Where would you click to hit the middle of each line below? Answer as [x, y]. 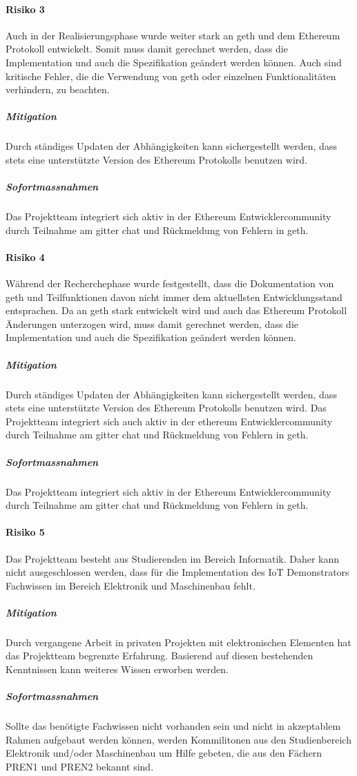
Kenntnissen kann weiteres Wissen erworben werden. [117, 669]
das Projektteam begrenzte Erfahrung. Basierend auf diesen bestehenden [160, 656]
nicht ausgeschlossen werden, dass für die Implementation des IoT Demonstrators [177, 572]
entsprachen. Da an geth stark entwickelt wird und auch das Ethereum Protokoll [176, 310]
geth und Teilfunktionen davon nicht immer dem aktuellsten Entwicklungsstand [174, 297]
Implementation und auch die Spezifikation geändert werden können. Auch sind [174, 62]
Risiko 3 [25, 9]
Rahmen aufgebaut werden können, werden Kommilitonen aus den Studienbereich [178, 739]
